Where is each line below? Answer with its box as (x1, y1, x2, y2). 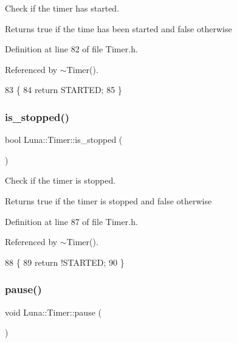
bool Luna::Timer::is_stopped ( (5, 133, 123, 146)
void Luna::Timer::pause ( (5, 305, 101, 318)
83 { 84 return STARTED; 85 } (5, 83, 122, 96)
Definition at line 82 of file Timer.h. (5, 43, 138, 55)
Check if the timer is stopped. (5, 174, 116, 187)
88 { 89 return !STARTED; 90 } (5, 255, 125, 268)
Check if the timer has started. (5, 2, 120, 14)
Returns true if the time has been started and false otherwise (5, 22, 232, 35)
